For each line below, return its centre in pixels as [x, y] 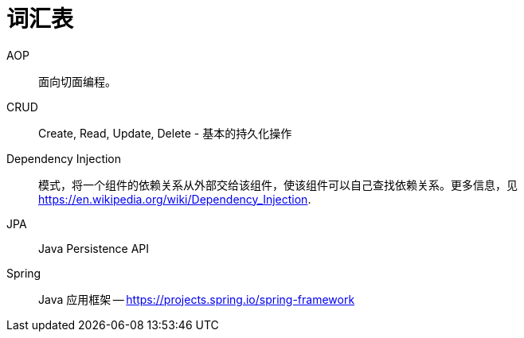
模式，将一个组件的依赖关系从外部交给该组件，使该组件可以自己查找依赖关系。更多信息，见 [278, 185]
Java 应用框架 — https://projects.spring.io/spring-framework [197, 299]
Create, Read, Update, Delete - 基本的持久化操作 [165, 133]
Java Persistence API [94, 248]
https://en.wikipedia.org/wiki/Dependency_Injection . [175, 199]
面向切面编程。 [77, 81]
